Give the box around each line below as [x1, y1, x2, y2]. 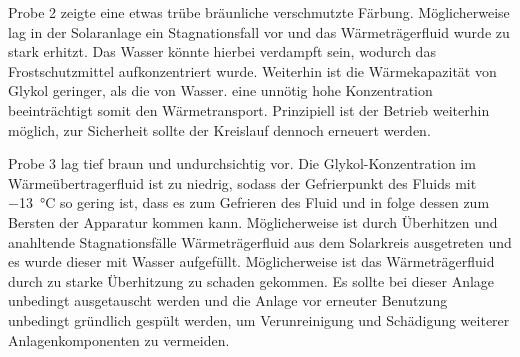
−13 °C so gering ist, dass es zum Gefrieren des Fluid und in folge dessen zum [8, 192, 490, 213]
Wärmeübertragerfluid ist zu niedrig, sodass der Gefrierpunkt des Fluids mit [8, 172, 477, 193]
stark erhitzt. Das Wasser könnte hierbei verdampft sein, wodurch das [8, 41, 436, 62]
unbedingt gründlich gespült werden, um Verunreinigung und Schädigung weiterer [8, 309, 510, 330]
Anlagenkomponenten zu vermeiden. [8, 329, 230, 350]
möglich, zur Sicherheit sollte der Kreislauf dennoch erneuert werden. [8, 119, 431, 140]
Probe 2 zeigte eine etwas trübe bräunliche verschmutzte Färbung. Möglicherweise [8, 2, 510, 22]
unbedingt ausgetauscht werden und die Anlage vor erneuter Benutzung [8, 290, 448, 311]
